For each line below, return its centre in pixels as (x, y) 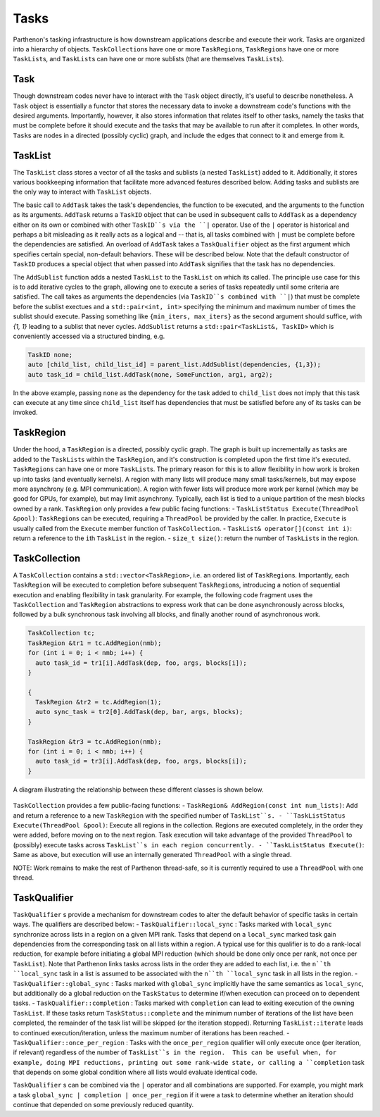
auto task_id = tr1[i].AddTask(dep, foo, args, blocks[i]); (141, 663)
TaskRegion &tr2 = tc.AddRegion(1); (99, 702)
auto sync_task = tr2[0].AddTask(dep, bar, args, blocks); (139, 712)
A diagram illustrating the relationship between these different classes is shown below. (138, 790)
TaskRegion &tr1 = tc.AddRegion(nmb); (95, 643)
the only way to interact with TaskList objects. (82, 192)
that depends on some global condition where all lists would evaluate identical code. (135, 1072)
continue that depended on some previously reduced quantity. (103, 1105)
